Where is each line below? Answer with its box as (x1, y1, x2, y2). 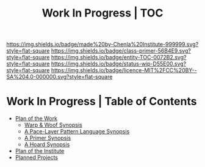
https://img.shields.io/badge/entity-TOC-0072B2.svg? (51, 54, 187, 61)
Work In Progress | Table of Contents (6, 95, 197, 108)
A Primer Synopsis (24, 135, 71, 142)
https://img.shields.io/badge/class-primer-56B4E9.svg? (51, 47, 191, 54)
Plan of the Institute (15, 147, 65, 155)
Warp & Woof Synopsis (24, 121, 82, 128)
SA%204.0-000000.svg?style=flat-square (6, 73, 113, 81)
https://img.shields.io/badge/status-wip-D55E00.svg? (51, 60, 187, 67)
